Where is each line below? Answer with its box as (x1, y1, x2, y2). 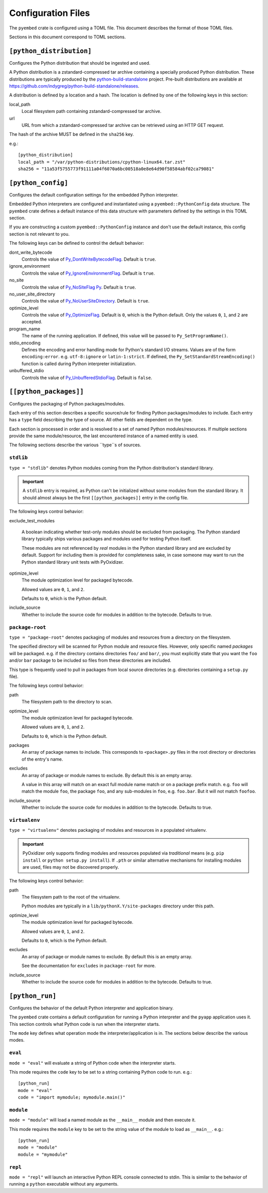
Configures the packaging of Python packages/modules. (9, 400, 125, 406)
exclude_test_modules (9, 517, 55, 523)
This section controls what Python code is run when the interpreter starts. (9, 1021, 160, 1027)
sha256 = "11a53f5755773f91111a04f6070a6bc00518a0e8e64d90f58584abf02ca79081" (18, 166, 214, 172)
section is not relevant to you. (9, 231, 70, 237)
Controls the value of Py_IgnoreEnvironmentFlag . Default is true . (21, 270, 155, 276)
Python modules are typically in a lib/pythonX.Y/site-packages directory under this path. (21, 903, 214, 909)
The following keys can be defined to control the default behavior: (9, 240, 144, 246)
